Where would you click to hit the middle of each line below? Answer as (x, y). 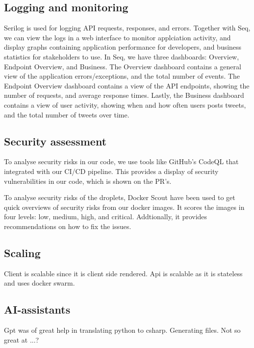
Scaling (22, 252)
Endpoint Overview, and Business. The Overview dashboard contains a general (123, 66)
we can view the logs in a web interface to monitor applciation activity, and (117, 37)
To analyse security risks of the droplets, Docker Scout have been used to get (120, 197)
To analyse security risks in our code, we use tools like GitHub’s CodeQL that (121, 161)
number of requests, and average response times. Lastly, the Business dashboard (124, 95)
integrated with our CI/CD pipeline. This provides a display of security (111, 171)
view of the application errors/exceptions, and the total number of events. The (122, 76)
